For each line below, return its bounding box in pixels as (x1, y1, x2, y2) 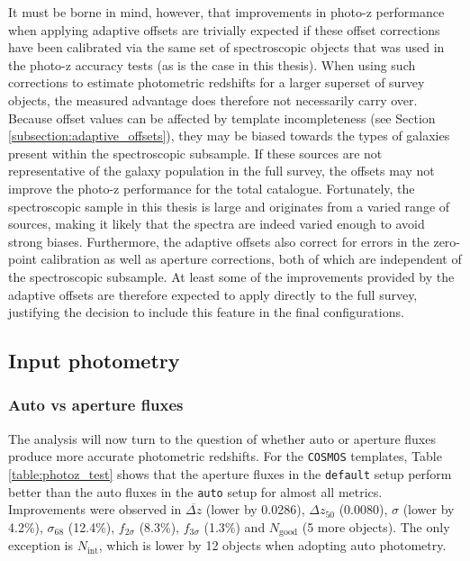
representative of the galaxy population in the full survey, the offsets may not (8, 161, 435, 180)
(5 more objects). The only (302, 517, 450, 536)
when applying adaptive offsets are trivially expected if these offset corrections (8, 20, 440, 39)
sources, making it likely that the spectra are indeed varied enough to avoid (8, 214, 425, 233)
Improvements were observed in (8, 500, 182, 519)
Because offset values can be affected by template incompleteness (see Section (8, 108, 436, 127)
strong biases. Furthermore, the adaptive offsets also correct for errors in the (8, 231, 429, 250)
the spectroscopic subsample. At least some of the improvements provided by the (8, 267, 455, 285)
